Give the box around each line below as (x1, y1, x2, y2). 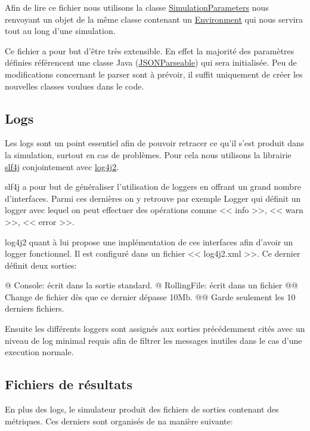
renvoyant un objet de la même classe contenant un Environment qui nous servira (5, 13, 303, 25)
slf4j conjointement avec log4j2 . (5, 160, 119, 173)
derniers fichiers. (5, 302, 64, 315)
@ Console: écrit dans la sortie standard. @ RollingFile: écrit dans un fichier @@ (5, 279, 298, 291)
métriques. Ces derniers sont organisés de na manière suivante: (5, 414, 233, 427)
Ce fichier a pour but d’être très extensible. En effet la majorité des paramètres (5, 44, 294, 57)
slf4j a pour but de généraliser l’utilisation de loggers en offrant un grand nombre (5, 180, 301, 193)
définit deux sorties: (5, 258, 77, 271)
